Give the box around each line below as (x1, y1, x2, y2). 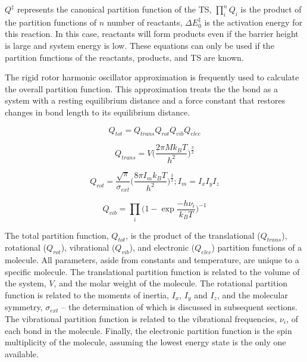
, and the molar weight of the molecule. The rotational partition (54, 277, 288, 289)
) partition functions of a (211, 241, 302, 254)
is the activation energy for (204, 15, 303, 28)
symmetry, (5, 301, 43, 313)
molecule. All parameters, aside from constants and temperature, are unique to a (5, 254, 299, 266)
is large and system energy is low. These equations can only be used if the (5, 39, 274, 51)
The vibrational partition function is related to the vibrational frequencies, (5, 313, 277, 324)
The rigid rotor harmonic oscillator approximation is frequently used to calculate (5, 71, 299, 83)
